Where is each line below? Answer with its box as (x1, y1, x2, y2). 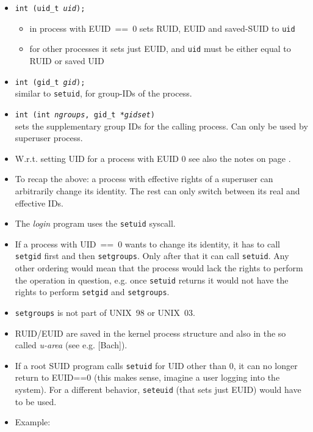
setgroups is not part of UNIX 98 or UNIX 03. (15, 306, 195, 318)
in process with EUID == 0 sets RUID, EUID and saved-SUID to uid (29, 21, 295, 34)
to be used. (15, 395, 57, 408)
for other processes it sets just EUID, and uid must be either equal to (29, 42, 291, 55)
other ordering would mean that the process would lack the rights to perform (15, 262, 303, 274)
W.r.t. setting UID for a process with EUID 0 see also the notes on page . (15, 152, 291, 164)
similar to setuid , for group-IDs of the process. (15, 87, 192, 100)
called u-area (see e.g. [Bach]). (15, 339, 128, 351)
